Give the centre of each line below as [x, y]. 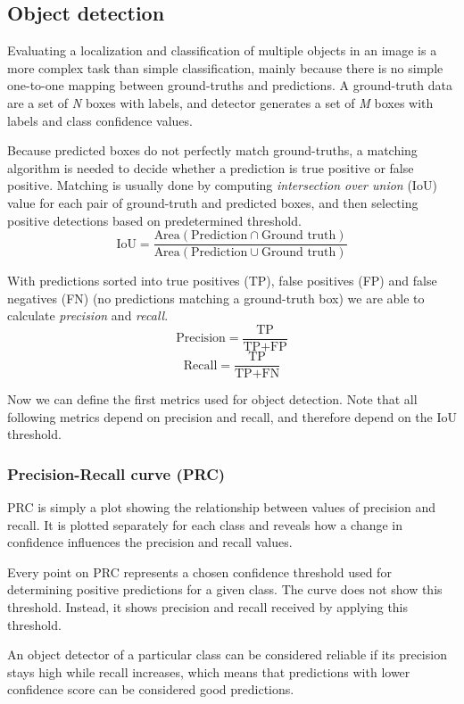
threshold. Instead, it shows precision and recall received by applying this [208, 607]
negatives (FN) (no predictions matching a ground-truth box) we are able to [216, 298]
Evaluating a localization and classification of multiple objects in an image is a [222, 50]
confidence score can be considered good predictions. [151, 689]
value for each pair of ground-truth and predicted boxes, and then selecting [213, 202]
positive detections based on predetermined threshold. [154, 220]
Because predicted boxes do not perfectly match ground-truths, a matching [212, 150]
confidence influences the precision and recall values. [150, 542]
